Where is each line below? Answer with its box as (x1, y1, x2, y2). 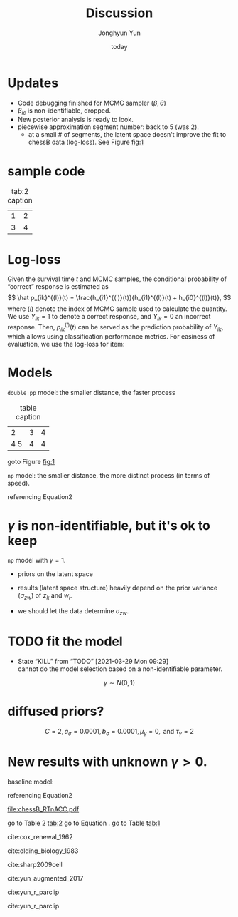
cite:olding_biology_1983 (7, 846, 79, 855)
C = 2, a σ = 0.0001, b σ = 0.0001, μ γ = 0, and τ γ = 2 (45, 727, 194, 737)
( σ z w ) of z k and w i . (17, 591, 72, 602)
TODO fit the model (7, 633, 123, 650)
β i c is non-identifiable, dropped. (17, 106, 112, 116)
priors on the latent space (17, 570, 94, 578)
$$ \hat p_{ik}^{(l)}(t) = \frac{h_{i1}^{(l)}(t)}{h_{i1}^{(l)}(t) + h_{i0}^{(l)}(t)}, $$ (7, 294, 232, 302)
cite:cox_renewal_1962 (7, 832, 73, 841)
